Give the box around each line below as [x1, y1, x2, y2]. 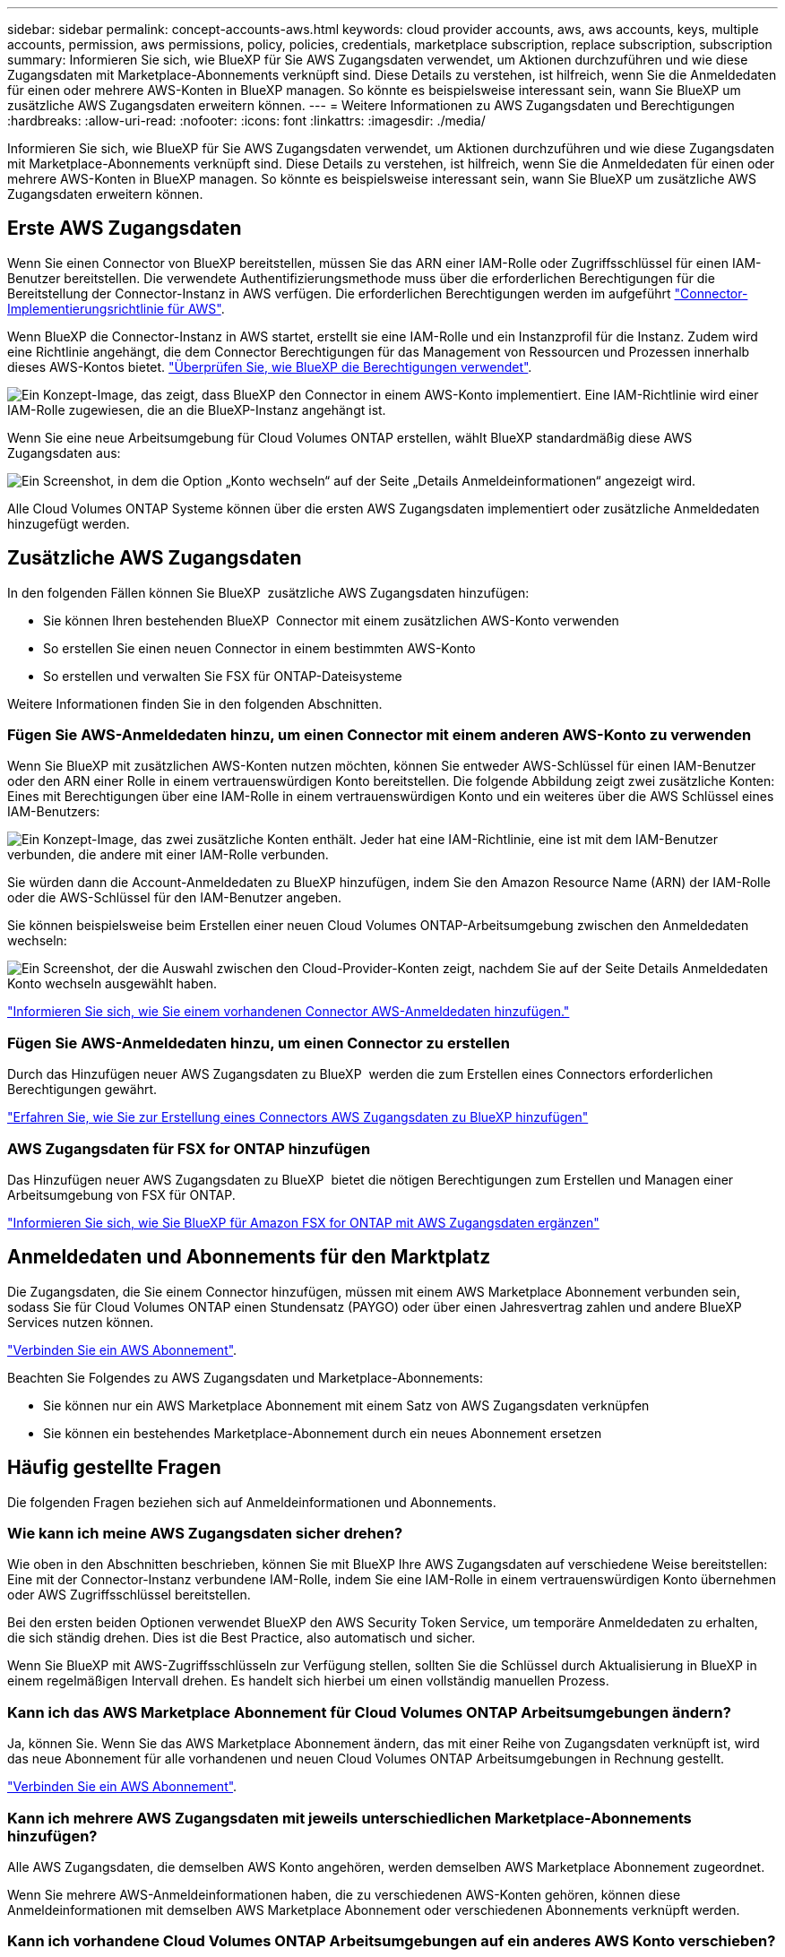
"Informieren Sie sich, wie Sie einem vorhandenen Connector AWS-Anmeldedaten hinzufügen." [7, 1004, 570, 1020]
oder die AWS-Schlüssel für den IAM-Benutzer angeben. [7, 890, 342, 906]
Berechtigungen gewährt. [7, 1082, 158, 1098]
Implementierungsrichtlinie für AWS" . [7, 300, 225, 316]
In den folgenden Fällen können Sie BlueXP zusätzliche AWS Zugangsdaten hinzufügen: [7, 584, 530, 600]
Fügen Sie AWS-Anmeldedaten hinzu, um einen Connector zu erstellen [7, 1033, 510, 1052]
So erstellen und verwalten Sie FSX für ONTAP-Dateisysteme [43, 668, 402, 684]
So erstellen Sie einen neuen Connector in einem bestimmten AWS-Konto [43, 640, 476, 656]
